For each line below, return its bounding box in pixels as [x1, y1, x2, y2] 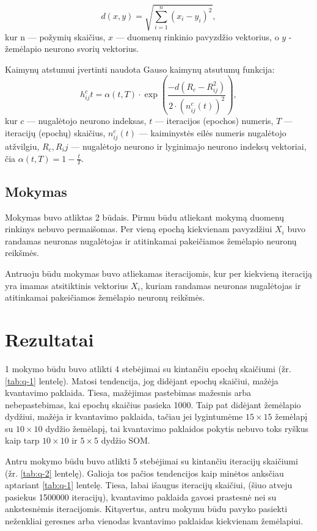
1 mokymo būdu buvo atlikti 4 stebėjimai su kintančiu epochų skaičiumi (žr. [5, 362, 291, 375]
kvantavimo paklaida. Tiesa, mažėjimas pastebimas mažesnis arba [5, 386, 251, 399]
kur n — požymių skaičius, [5, 30, 106, 43]
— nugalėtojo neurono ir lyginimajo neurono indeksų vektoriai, [71, 140, 307, 153]
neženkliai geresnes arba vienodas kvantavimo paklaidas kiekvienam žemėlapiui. [5, 515, 304, 527]
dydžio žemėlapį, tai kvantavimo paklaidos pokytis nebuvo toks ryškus [45, 422, 309, 434]
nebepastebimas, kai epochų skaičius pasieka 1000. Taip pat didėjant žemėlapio [5, 398, 301, 411]
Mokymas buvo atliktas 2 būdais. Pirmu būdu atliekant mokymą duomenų [5, 210, 285, 223]
